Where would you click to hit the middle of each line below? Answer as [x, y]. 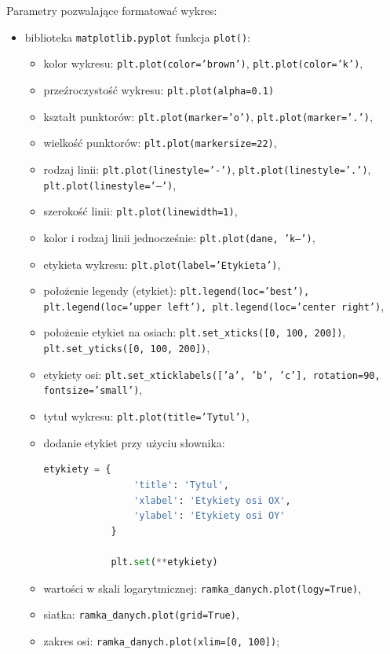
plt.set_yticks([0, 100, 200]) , [127, 348]
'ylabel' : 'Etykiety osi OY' [210, 516]
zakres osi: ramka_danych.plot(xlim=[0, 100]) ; [162, 640]
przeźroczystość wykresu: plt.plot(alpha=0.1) [159, 89]
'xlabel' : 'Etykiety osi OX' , [212, 500]
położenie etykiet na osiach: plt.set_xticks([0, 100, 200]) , [195, 332]
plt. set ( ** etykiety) [164, 562]
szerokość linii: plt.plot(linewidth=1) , [140, 211]
